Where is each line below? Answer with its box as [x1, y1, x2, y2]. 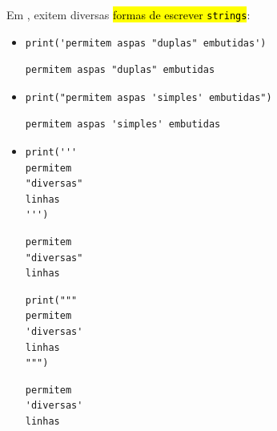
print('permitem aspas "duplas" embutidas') [25, 37, 267, 49]
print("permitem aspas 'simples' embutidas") [25, 91, 272, 103]
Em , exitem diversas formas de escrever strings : [6, 6, 251, 22]
